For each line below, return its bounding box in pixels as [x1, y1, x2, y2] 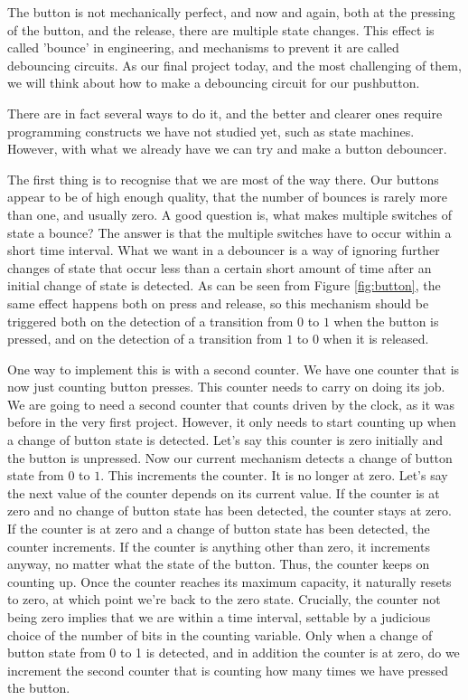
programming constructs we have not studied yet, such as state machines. [7, 121, 415, 140]
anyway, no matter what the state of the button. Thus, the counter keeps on [7, 554, 430, 573]
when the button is [333, 311, 439, 330]
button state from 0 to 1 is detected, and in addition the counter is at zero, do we [7, 643, 460, 662]
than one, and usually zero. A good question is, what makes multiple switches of [7, 204, 453, 223]
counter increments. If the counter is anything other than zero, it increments [7, 536, 430, 555]
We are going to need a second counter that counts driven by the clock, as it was [7, 394, 455, 413]
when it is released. [323, 329, 429, 348]
